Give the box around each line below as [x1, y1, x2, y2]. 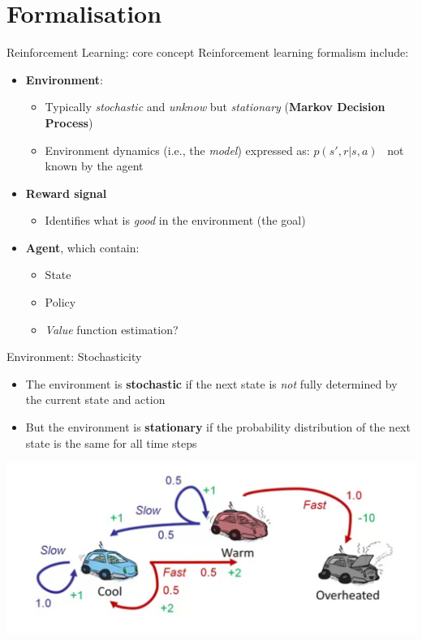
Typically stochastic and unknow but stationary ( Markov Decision [45, 98, 385, 115]
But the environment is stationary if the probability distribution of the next [25, 419, 411, 436]
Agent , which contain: [25, 238, 140, 256]
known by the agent [45, 157, 144, 174]
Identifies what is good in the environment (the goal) [45, 212, 306, 229]
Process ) [45, 114, 93, 131]
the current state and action [25, 391, 166, 408]
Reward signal [25, 184, 107, 201]
